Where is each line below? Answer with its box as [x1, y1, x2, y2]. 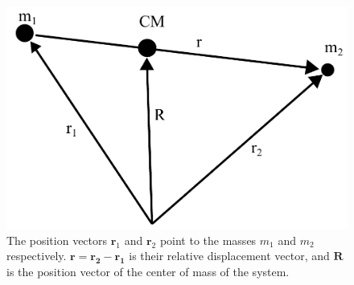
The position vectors [6, 231, 108, 248]
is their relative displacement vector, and [129, 247, 330, 264]
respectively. [6, 247, 67, 264]
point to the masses [159, 231, 257, 248]
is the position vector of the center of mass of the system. [6, 263, 290, 280]
